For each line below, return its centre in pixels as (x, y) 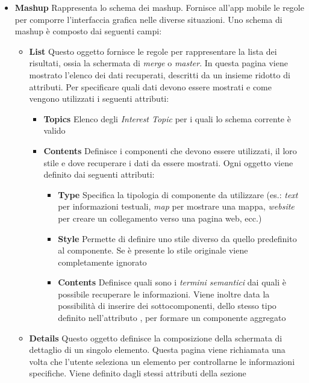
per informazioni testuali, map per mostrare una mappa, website (176, 206)
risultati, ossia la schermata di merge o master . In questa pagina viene (158, 63)
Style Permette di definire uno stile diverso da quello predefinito (177, 238)
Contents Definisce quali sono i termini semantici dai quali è (172, 282)
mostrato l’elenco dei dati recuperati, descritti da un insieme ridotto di (160, 74)
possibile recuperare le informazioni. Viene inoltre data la (164, 294)
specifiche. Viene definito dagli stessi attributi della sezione (138, 373)
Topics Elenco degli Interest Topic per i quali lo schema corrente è (167, 118)
